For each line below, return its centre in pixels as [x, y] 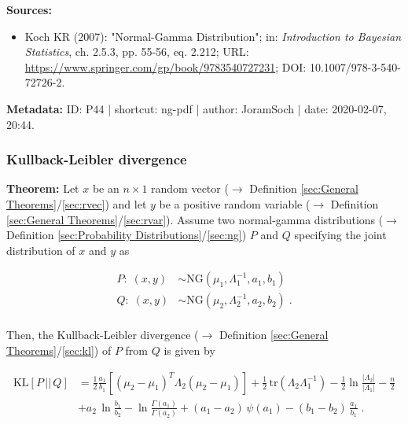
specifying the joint [340, 235]
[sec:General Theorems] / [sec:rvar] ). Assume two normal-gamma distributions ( [195, 219]
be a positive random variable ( [235, 203]
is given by [189, 350]
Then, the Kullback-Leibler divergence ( [103, 335]
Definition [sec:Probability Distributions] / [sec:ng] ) [127, 235]
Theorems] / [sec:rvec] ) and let [77, 203]
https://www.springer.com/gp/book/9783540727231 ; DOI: [165, 66]
